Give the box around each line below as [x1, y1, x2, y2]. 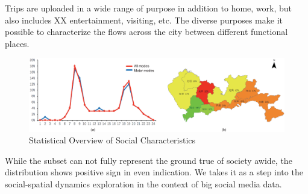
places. [5, 37, 30, 49]
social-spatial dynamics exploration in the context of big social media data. [5, 177, 282, 190]
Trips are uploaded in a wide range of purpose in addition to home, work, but [5, 2, 292, 14]
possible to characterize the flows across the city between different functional [5, 25, 288, 38]
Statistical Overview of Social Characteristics [29, 134, 196, 146]
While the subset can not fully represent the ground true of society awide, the [5, 154, 292, 166]
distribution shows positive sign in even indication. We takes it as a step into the [5, 166, 303, 178]
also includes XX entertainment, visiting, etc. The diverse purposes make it [5, 13, 283, 26]
